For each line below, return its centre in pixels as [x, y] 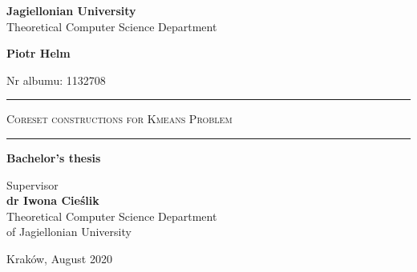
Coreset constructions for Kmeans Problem [119, 119]
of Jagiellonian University [69, 232]
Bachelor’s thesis [54, 157]
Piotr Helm [38, 53]
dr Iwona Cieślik [53, 200]
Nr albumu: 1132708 [56, 80]
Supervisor [32, 184]
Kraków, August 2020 [59, 258]
